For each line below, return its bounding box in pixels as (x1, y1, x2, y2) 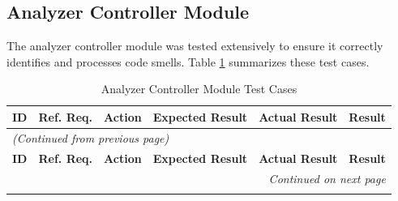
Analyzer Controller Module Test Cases (101, 80, 297, 97)
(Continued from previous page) (12, 129, 169, 146)
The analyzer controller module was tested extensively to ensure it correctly (6, 37, 383, 54)
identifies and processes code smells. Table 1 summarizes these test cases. (6, 53, 370, 70)
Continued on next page (268, 169, 386, 186)
